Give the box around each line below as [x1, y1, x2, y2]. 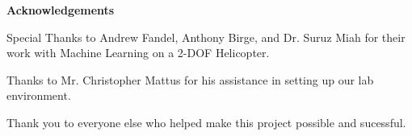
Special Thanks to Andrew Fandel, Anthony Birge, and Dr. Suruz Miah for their [6, 28, 406, 45]
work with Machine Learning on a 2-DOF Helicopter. [6, 44, 270, 61]
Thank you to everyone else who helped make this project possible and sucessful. [6, 113, 406, 130]
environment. [6, 87, 71, 104]
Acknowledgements [6, 2, 115, 18]
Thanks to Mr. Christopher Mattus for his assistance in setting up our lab [6, 71, 374, 88]
